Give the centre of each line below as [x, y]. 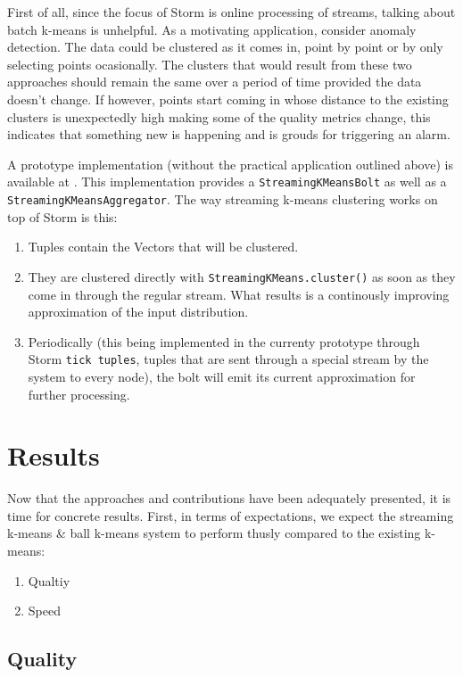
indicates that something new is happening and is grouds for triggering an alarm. [229, 134]
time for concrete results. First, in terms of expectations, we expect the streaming [231, 515]
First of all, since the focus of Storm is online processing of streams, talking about [231, 12]
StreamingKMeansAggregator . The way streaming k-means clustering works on [223, 199]
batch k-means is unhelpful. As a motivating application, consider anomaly [212, 29]
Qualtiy [49, 580]
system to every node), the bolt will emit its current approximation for [222, 376]
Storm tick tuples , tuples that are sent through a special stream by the [228, 359]
